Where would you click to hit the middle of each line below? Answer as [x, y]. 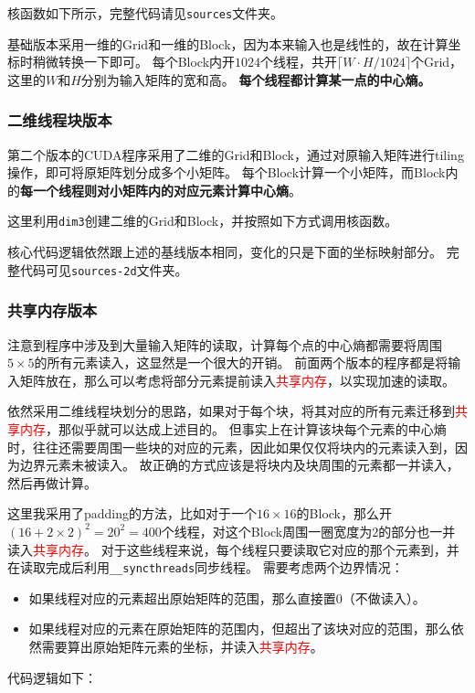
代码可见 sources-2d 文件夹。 [104, 269]
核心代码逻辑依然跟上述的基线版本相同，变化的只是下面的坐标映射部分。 [225, 252]
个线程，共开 [299, 62]
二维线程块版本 [60, 120]
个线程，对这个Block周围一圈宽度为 [267, 531]
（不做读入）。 [384, 597]
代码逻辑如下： [52, 677]
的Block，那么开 [344, 513]
